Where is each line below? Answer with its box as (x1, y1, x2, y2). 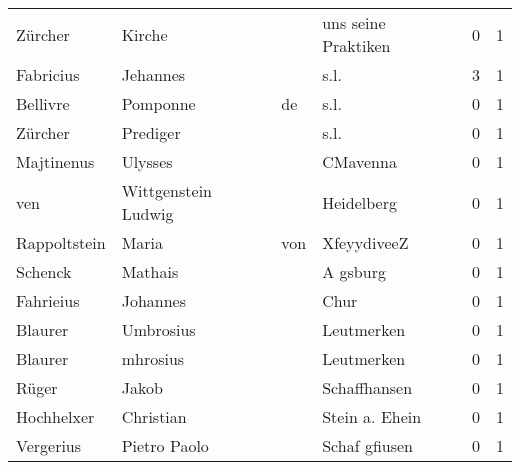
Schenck (16, 260, 72, 283)
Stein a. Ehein (322, 405, 422, 428)
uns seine (322, 11, 386, 34)
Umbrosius (121, 318, 196, 341)
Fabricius (16, 63, 80, 86)
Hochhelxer (16, 405, 95, 428)
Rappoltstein (16, 231, 106, 254)
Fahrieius (16, 289, 80, 312)
